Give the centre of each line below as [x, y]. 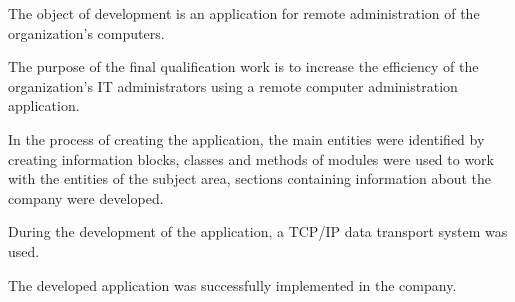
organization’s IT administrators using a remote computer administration [233, 85]
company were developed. [86, 197]
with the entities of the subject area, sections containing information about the [250, 178]
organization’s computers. [86, 32]
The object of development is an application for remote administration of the [244, 13]
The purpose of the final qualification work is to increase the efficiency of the [243, 66]
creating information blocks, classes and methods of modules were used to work [251, 158]
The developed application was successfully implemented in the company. [232, 284]
